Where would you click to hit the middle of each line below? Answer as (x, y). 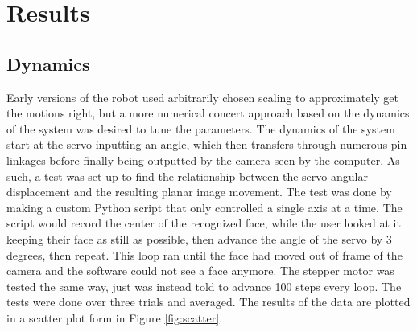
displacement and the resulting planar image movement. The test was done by (199, 192)
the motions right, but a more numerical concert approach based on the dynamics (208, 113)
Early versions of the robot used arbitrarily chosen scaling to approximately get (202, 97)
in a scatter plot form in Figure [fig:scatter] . (115, 317)
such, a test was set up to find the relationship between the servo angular (187, 176)
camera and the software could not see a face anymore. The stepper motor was (200, 271)
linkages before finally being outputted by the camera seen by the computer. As (203, 160)
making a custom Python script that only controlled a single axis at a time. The (204, 207)
